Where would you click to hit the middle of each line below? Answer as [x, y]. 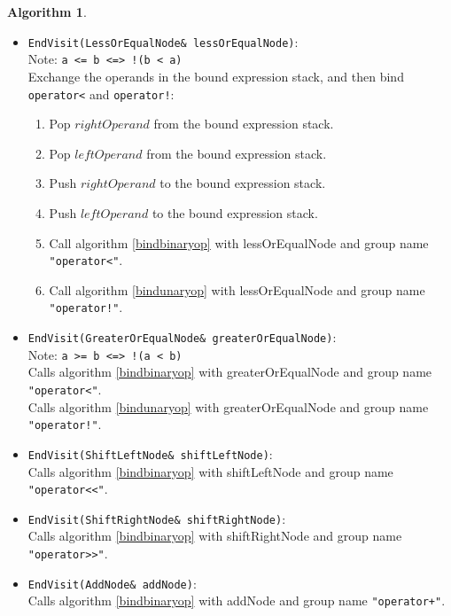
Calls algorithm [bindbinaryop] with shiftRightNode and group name [215, 536]
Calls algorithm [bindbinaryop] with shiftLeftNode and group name [210, 471]
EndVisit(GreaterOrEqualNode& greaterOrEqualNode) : [182, 337]
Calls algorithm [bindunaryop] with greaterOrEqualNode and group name [228, 406]
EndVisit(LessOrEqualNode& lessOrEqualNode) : [163, 41]
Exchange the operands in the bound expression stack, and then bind [216, 76]
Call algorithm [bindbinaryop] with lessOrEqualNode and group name [239, 242]
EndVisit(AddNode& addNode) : [112, 583]
